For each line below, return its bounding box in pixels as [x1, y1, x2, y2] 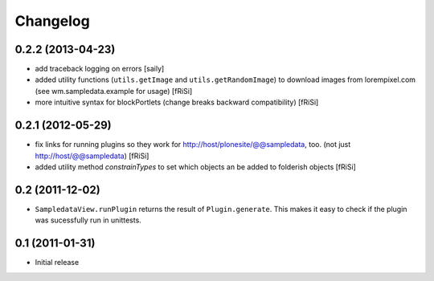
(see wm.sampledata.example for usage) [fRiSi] [35, 86, 193, 96]
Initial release [35, 258, 80, 267]
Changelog [14, 12, 90, 30]
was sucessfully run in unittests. [35, 215, 142, 225]
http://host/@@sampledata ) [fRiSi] [35, 151, 149, 161]
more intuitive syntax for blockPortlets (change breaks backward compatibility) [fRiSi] [35, 97, 319, 108]
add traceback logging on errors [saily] [35, 64, 165, 74]
